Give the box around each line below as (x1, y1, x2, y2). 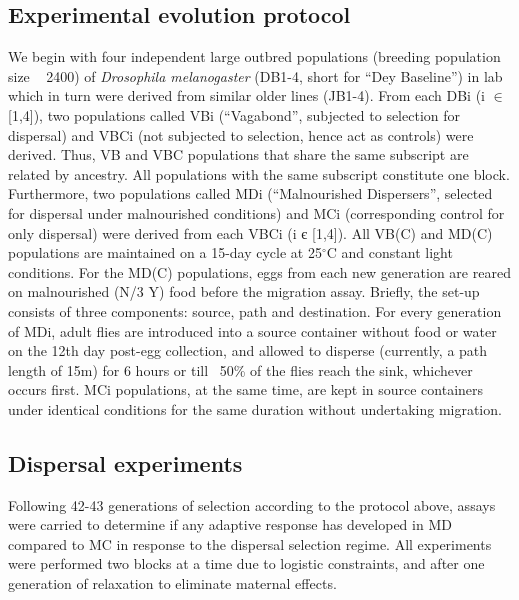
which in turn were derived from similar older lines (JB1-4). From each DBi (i (8, 85, 485, 106)
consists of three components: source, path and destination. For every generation (8, 300, 502, 321)
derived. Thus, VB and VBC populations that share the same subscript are (8, 144, 469, 165)
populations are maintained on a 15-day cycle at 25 (8, 242, 322, 263)
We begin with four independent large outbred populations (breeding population (8, 46, 501, 67)
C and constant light (326, 242, 453, 263)
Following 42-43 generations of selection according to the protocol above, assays (8, 494, 496, 515)
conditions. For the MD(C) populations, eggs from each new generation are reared (8, 261, 511, 282)
